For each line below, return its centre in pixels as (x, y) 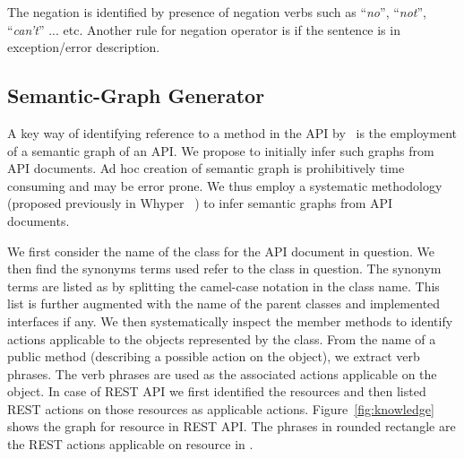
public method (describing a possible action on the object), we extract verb (214, 356)
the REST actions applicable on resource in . (130, 444)
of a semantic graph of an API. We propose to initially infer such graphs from (221, 150)
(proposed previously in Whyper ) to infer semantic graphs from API (200, 203)
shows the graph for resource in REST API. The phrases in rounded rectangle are (232, 426)
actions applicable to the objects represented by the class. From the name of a (222, 338)
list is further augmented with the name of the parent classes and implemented (224, 303)
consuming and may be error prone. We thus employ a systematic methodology (225, 185)
